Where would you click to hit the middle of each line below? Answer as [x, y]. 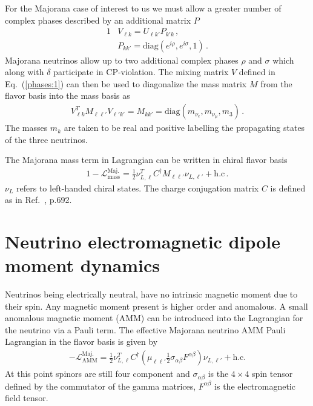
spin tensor [272, 374]
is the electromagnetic [255, 386]
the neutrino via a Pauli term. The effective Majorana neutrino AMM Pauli [145, 329]
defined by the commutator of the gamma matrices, [100, 386]
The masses [26, 128]
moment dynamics [82, 265]
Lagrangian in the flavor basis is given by [81, 341]
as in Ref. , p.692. [38, 200]
